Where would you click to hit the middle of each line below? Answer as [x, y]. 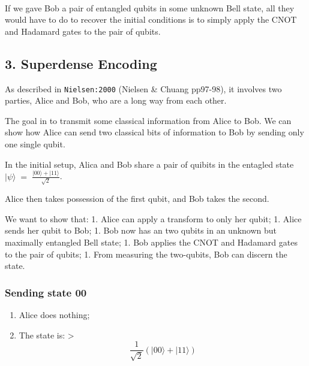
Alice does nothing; [54, 314]
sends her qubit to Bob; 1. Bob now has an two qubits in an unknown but [141, 230]
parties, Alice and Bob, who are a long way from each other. [116, 100]
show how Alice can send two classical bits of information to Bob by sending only [154, 132]
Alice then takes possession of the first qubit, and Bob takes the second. [137, 199]
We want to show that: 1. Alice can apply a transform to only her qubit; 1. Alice [153, 218]
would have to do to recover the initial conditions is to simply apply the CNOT [151, 19]
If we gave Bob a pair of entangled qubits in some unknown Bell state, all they [150, 7]
